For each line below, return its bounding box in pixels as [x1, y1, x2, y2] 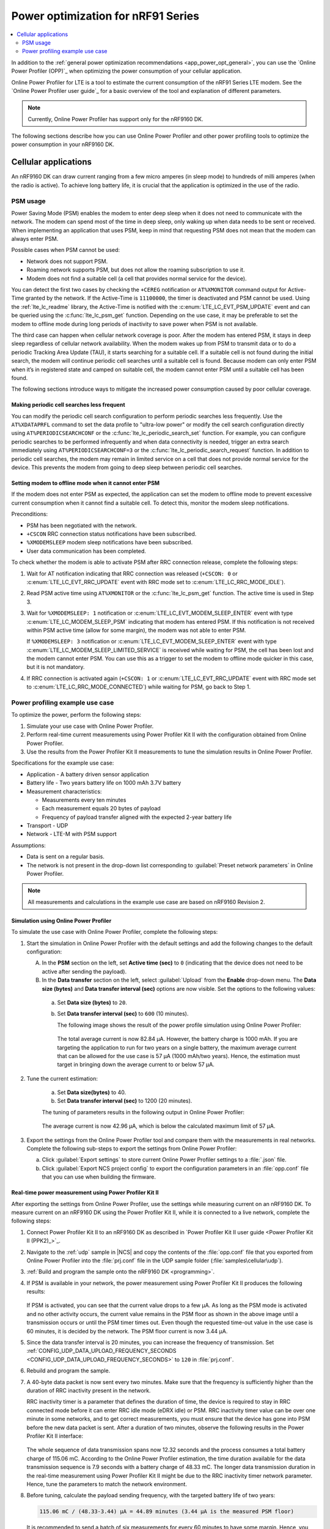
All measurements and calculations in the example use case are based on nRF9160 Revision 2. [28, 898, 265, 905]
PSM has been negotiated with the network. [26, 522, 137, 529]
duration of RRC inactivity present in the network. [26, 1387, 151, 1394]
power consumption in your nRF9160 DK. [11, 141, 115, 148]
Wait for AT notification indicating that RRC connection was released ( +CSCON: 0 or [26, 569, 238, 577]
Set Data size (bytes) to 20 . [57, 999, 128, 1006]
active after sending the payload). [42, 968, 127, 975]
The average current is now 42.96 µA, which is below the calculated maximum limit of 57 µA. [42, 1122, 276, 1130]
